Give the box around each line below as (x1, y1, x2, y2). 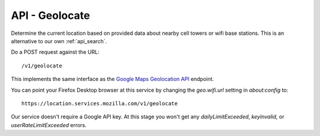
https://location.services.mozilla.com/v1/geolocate (21, 100, 178, 106)
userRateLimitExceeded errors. (11, 121, 87, 128)
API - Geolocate (11, 9, 90, 22)
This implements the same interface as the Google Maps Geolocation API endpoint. (11, 76, 215, 83)
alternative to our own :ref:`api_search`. (11, 37, 107, 44)
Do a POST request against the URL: (11, 48, 100, 56)
